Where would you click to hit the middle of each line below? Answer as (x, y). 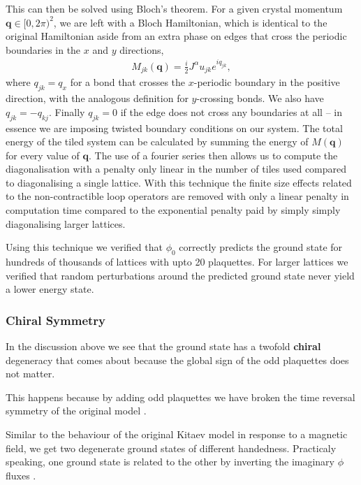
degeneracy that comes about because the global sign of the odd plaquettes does (177, 360)
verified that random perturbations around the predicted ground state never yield (180, 275)
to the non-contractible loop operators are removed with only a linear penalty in (177, 196)
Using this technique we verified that (84, 247)
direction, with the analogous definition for (97, 98)
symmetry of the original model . (76, 411)
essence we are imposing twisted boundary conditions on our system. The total (174, 128)
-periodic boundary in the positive (267, 82)
